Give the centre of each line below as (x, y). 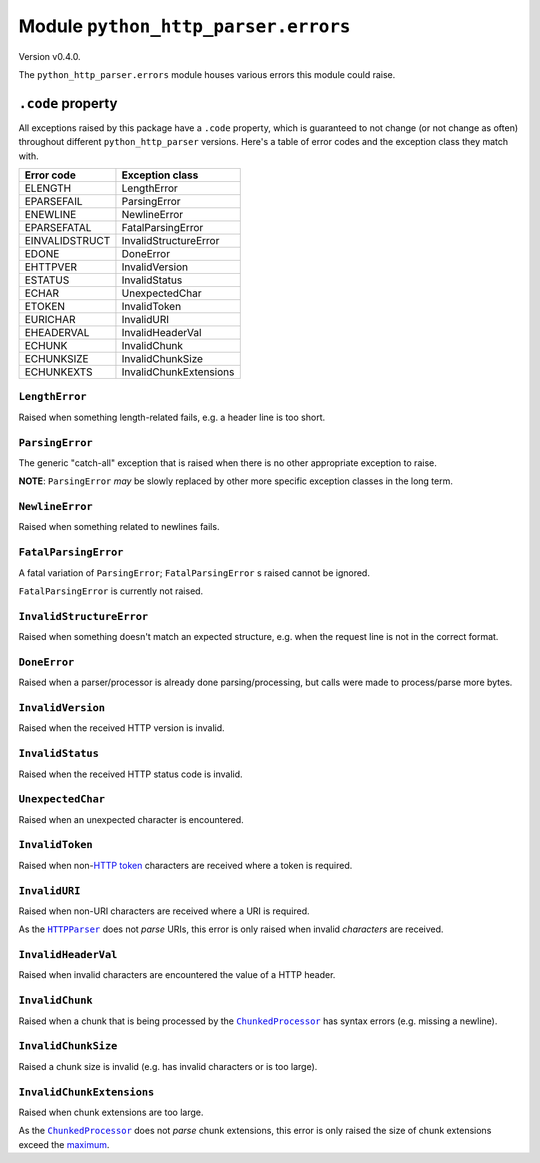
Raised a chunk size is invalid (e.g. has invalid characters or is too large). (168, 1066)
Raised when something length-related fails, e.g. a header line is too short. (171, 417)
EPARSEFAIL (53, 202)
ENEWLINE (50, 215)
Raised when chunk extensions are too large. (111, 1112)
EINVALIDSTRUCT (67, 241)
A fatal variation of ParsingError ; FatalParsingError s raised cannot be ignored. (194, 572)
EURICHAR (50, 320)
